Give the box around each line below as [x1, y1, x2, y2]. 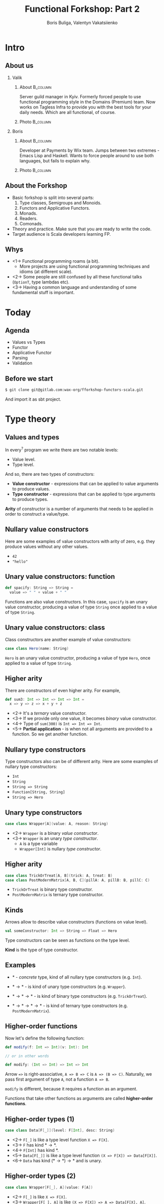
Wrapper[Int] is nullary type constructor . [19, 846, 102, 851]
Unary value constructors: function [5, 572, 115, 580]
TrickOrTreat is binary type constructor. [12, 886, 93, 892]
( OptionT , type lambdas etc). [12, 279, 70, 285]
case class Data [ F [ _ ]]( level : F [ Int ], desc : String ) [5, 1128, 115, 1133]
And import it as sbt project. [5, 396, 61, 402]
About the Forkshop [5, 182, 68, 190]
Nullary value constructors [5, 525, 89, 534]
